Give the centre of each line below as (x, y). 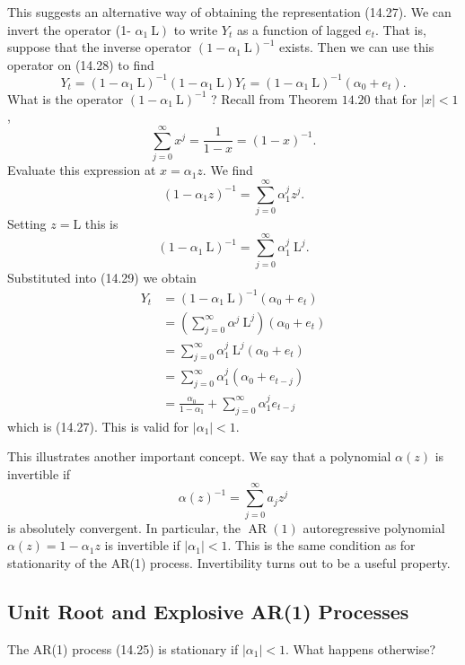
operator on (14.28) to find (81, 64)
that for (396, 98)
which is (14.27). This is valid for (98, 426)
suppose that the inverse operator (100, 47)
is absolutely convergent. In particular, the (124, 527)
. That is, (400, 29)
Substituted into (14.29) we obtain (102, 277)
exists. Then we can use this (357, 47)
